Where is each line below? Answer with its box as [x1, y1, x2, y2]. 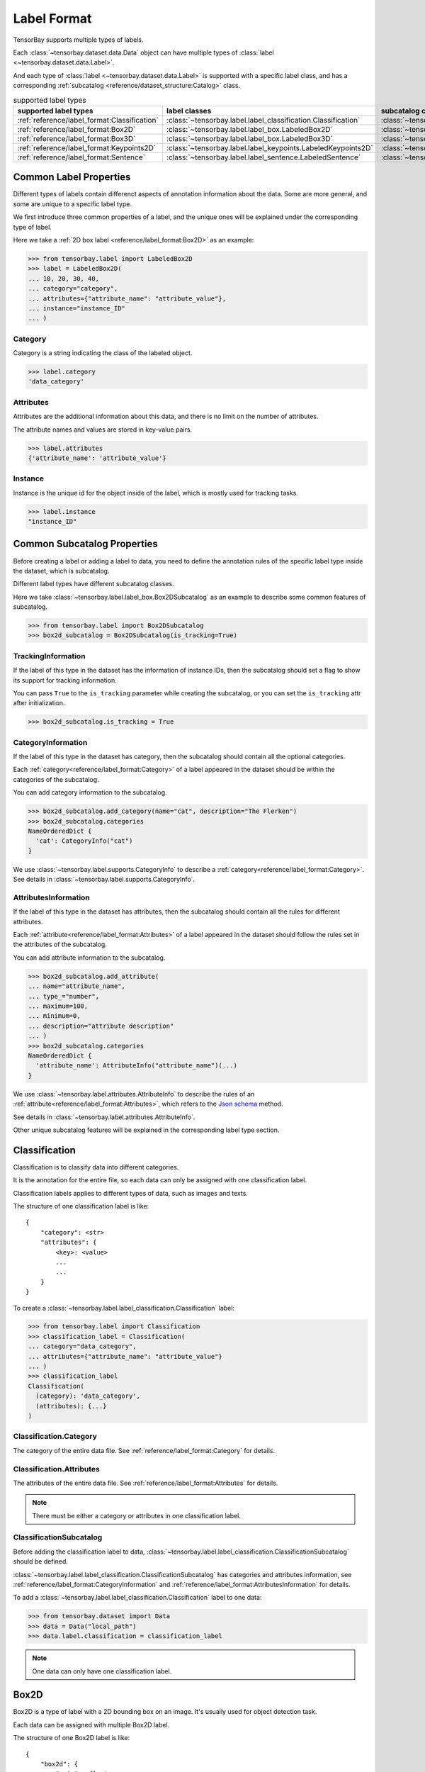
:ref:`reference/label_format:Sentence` [17, 152, 145, 162]
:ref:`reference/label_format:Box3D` [17, 133, 136, 143]
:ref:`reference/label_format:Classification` [17, 115, 159, 125]
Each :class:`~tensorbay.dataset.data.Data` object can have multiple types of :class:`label [13, 48, 274, 57]
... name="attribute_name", [28, 982, 125, 990]
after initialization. [13, 699, 65, 707]
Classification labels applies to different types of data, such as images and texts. [13, 1189, 248, 1197]
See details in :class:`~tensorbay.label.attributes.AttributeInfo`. [13, 1113, 195, 1121]
